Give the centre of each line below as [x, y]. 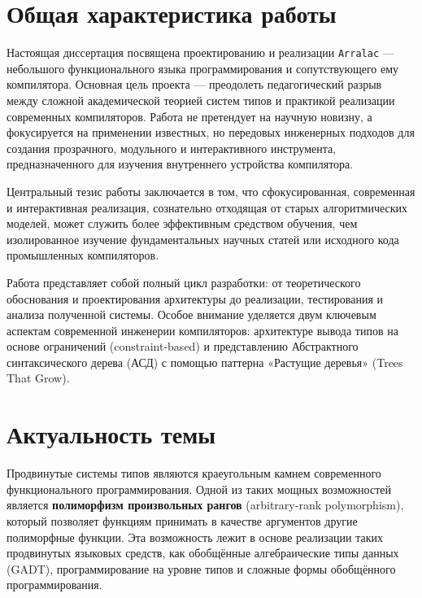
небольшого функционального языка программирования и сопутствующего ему [203, 68]
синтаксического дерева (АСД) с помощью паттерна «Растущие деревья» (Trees [205, 362]
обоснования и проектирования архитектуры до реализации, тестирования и [195, 298]
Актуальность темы [111, 434]
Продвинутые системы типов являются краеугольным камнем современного [194, 473]
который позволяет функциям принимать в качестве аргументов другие [182, 520]
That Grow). [38, 378]
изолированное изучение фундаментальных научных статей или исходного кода [203, 239]
